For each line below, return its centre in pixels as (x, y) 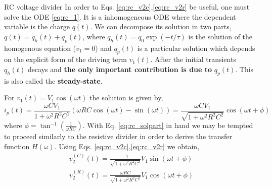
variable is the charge (37, 26)
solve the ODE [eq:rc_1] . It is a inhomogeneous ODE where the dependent (120, 16)
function (17, 146)
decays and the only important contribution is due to (120, 69)
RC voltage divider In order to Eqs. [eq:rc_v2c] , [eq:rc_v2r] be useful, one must (127, 7)
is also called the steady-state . (53, 80)
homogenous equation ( (40, 48)
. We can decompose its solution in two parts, (161, 26)
